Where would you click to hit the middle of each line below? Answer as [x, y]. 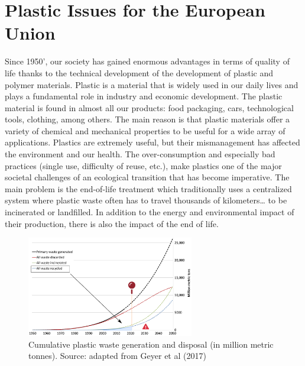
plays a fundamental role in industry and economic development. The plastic [144, 96]
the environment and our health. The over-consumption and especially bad [140, 154]
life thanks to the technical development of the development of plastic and [139, 72]
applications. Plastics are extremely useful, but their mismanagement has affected [152, 142]
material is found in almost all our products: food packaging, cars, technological [149, 107]
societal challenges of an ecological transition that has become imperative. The [147, 177]
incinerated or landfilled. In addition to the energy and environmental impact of [150, 212]
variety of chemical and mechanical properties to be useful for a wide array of [145, 130]
